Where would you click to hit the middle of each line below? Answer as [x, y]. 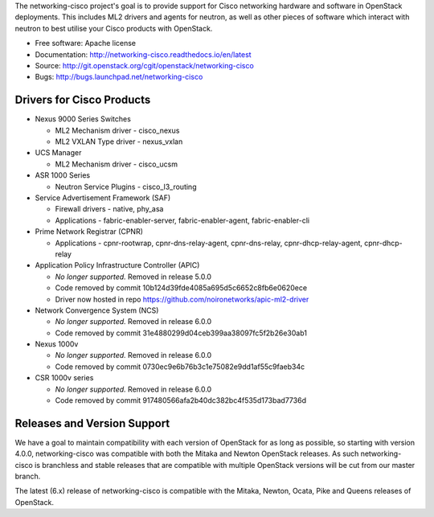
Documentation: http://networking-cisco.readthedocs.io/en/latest [143, 54]
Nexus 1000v [57, 344]
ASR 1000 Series [63, 175]
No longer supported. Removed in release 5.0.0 [133, 277]
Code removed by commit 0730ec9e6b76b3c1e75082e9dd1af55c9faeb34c [180, 367]
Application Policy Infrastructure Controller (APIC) [117, 265]
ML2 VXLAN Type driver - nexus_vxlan [119, 142]
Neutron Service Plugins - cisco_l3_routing [126, 187]
